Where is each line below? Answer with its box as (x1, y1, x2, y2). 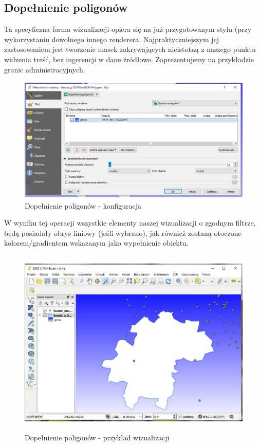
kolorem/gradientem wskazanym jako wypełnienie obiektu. (4, 237, 189, 248)
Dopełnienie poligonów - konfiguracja (25, 200, 142, 211)
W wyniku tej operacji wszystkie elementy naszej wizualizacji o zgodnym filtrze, (4, 217, 256, 228)
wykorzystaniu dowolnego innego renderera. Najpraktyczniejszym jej (4, 33, 219, 44)
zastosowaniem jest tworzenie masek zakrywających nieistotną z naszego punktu (4, 44, 256, 54)
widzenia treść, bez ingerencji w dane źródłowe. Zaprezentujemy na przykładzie (4, 53, 254, 64)
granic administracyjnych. (4, 64, 85, 75)
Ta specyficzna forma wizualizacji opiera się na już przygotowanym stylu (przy (4, 24, 252, 34)
